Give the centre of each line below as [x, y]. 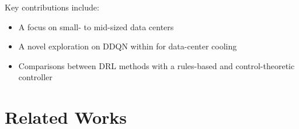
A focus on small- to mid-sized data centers [96, 26]
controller [35, 77]
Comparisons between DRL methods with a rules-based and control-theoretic [157, 65]
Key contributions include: [52, 7]
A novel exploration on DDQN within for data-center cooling [128, 46]
